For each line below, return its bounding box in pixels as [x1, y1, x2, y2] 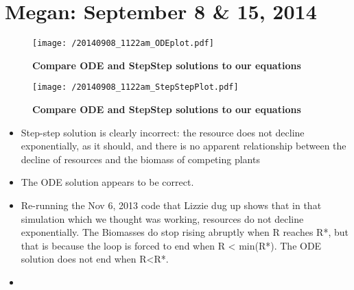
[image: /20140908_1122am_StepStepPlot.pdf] [32, 82, 239, 93]
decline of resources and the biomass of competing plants [21, 152, 260, 166]
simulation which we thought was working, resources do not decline [21, 211, 304, 226]
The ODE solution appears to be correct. [21, 175, 194, 189]
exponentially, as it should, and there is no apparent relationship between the [21, 138, 346, 153]
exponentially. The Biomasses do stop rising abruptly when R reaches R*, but [21, 225, 349, 239]
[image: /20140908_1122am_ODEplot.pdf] [32, 38, 214, 49]
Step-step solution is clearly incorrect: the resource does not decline [21, 125, 305, 139]
